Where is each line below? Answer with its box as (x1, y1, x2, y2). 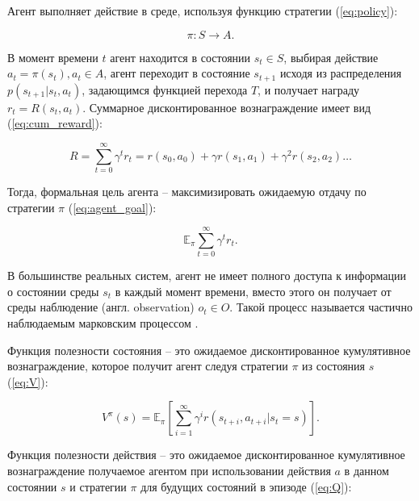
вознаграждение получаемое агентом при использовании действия (7, 462, 331, 479)
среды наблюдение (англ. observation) (7, 299, 195, 315)
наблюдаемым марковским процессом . (7, 315, 199, 332)
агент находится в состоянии (110, 48, 251, 65)
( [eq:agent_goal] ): (68, 198, 157, 215)
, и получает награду (258, 81, 360, 98)
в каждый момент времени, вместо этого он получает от (115, 282, 392, 299)
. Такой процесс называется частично (229, 299, 413, 315)
